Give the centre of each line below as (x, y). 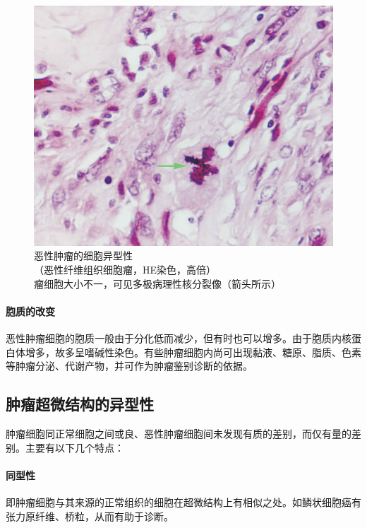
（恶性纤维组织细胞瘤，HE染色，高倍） (125, 270)
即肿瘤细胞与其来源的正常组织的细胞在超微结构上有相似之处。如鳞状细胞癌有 (183, 502)
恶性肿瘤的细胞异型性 (83, 256)
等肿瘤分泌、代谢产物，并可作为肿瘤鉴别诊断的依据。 (129, 366)
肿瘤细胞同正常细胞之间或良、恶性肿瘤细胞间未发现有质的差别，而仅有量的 (179, 434)
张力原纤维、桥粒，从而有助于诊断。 (90, 516)
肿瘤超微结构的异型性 (80, 404)
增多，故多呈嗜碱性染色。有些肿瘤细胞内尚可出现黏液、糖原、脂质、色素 (193, 352)
